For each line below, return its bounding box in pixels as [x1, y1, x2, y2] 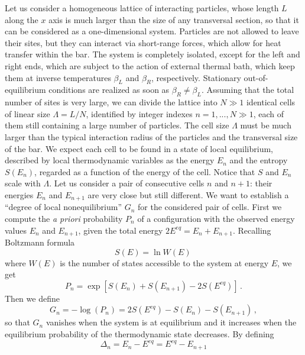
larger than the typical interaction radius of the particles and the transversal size [5, 130, 298, 143]
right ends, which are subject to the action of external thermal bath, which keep [5, 59, 295, 72]
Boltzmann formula [5, 236, 75, 248]
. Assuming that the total [201, 83, 294, 96]
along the [5, 13, 38, 25]
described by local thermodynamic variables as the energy [5, 154, 215, 166]
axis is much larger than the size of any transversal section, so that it [48, 13, 299, 25]
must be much [240, 119, 291, 131]
